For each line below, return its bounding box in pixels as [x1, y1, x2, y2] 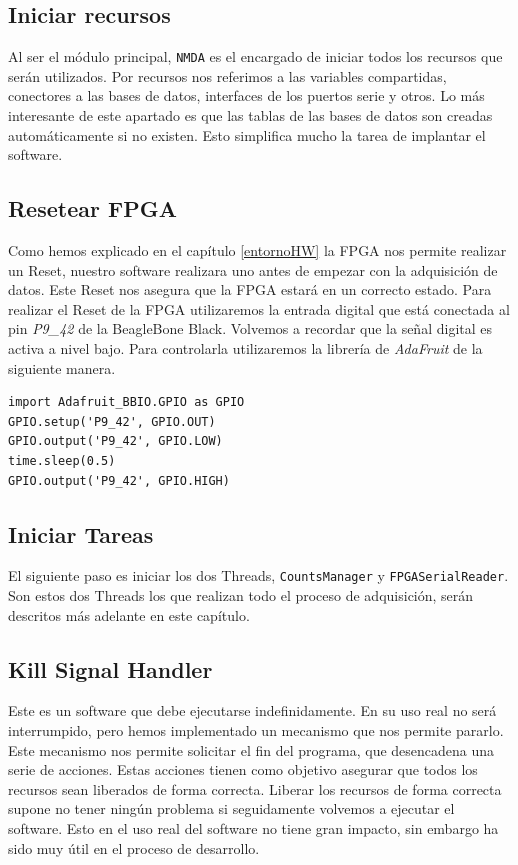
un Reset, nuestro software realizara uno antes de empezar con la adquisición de [8, 259, 498, 280]
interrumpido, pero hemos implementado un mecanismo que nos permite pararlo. [8, 720, 504, 740]
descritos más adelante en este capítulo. [8, 604, 250, 625]
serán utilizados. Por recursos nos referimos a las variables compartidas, [8, 65, 447, 86]
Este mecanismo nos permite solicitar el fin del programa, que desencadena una [8, 739, 495, 760]
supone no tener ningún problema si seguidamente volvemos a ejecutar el [8, 798, 455, 819]
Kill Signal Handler [8, 653, 213, 684]
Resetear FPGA [8, 193, 177, 224]
